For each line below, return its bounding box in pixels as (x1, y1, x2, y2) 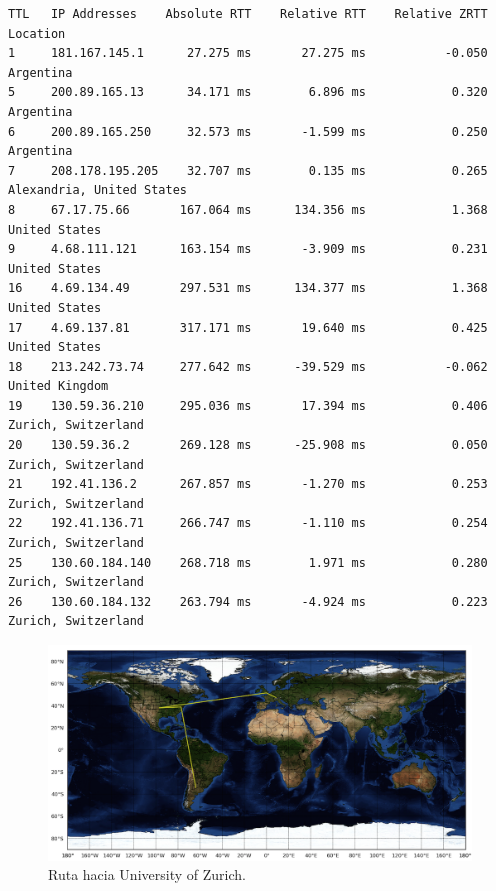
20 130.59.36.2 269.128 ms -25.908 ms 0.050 (8, 438, 488, 453)
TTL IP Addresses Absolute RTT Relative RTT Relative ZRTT (8, 7, 488, 21)
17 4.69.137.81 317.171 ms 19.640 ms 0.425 (8, 320, 488, 335)
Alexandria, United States (8, 183, 187, 198)
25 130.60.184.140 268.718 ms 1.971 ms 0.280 (8, 555, 488, 570)
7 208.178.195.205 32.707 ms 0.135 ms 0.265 (8, 163, 488, 178)
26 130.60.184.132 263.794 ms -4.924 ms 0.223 (8, 594, 488, 609)
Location (8, 26, 66, 41)
